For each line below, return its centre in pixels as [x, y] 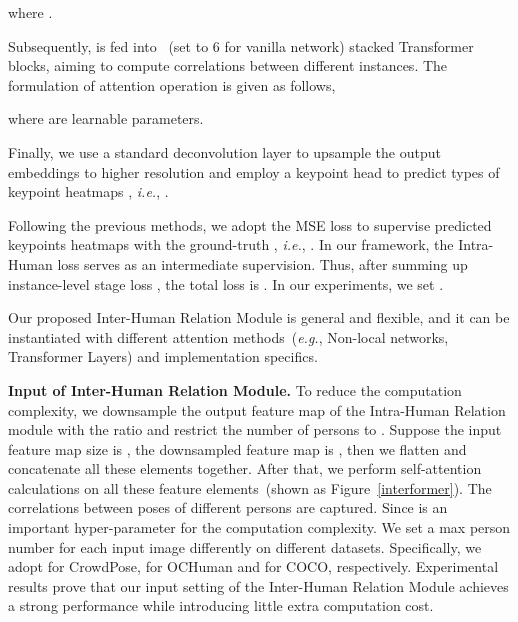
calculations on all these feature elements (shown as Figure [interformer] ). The [250, 487]
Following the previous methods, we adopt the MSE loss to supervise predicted [250, 224]
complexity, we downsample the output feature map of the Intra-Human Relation [257, 409]
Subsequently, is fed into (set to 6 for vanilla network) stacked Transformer [241, 45]
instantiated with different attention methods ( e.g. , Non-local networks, [228, 336]
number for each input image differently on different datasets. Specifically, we [245, 546]
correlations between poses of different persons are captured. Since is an [228, 507]
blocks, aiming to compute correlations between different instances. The [228, 65]
